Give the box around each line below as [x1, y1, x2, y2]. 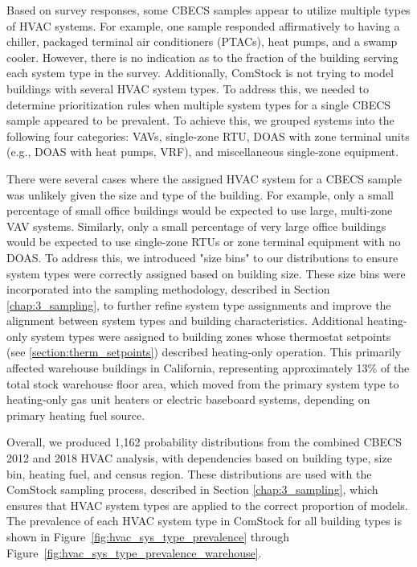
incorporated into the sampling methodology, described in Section [6, 281, 330, 298]
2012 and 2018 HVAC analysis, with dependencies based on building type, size [6, 450, 392, 466]
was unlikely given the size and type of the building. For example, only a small [6, 186, 394, 203]
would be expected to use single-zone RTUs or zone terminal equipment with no [6, 233, 401, 250]
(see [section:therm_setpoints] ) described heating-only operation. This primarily [6, 343, 402, 360]
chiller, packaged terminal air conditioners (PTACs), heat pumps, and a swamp [6, 33, 398, 50]
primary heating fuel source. [6, 406, 145, 423]
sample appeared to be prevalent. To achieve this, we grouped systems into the [6, 112, 395, 129]
